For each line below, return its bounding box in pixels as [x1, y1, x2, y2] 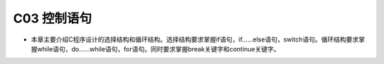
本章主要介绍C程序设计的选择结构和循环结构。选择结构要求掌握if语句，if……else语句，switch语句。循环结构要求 [31, 35, 359, 44]
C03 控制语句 [13, 11, 92, 26]
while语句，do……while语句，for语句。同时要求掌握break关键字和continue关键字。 [36, 44, 280, 53]
